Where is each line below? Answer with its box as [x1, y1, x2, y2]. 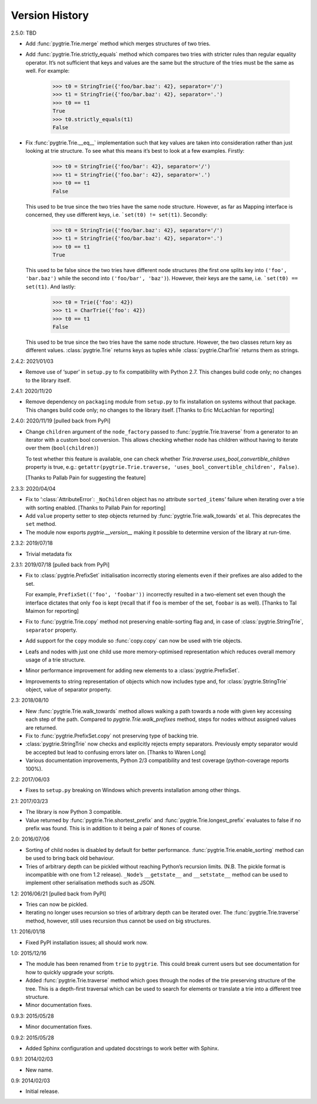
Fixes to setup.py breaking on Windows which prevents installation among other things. [25, 787, 241, 794]
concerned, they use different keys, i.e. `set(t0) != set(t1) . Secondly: [25, 211, 208, 218]
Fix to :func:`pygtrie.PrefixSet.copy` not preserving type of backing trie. [25, 732, 199, 740]
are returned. [25, 724, 58, 731]
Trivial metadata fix [25, 550, 72, 558]
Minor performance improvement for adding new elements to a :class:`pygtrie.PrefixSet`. [25, 667, 240, 674]
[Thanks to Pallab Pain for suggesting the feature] [25, 474, 146, 481]
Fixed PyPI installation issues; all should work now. [25, 939, 148, 946]
